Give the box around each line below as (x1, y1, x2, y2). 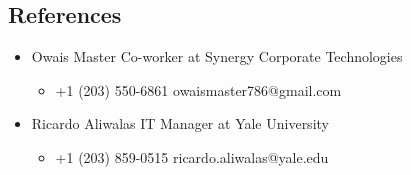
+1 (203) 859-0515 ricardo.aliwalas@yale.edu (55, 146, 329, 167)
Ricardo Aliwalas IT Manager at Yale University (31, 113, 329, 134)
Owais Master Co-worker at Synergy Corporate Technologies (31, 46, 403, 67)
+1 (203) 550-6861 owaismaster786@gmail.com (55, 79, 342, 100)
